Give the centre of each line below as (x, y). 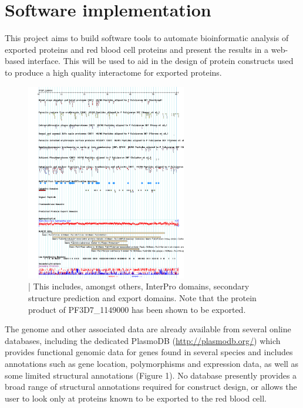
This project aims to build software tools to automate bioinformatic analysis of (147, 38)
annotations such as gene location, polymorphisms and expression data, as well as (152, 364)
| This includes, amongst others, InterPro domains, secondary (139, 286)
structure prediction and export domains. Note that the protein (142, 298)
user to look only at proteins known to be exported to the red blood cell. (136, 398)
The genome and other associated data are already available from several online (148, 329)
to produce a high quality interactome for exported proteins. (113, 72)
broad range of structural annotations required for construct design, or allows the (151, 387)
